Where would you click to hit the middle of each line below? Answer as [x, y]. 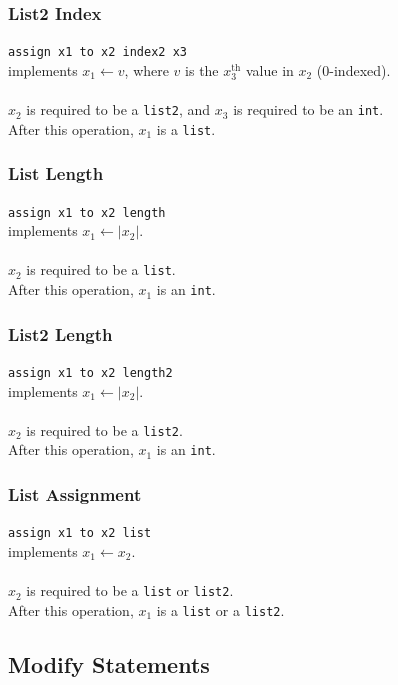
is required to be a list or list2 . [130, 590]
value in [269, 69]
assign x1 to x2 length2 [90, 372]
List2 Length [60, 333]
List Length [56, 173]
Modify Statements [109, 663]
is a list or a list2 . [220, 609]
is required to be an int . [308, 109]
